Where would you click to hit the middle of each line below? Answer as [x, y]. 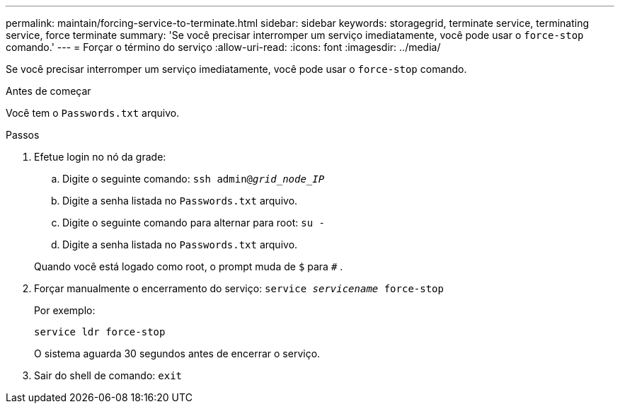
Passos [23, 135]
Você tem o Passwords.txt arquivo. [93, 113]
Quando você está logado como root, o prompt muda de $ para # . [189, 266]
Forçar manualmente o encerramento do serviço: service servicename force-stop [239, 288]
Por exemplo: [65, 310]
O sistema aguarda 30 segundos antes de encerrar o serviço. [177, 353]
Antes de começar [48, 91]
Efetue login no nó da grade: [100, 157]
